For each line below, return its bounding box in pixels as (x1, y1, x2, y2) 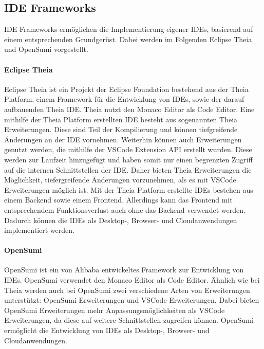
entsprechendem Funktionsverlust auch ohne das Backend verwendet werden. (4, 204, 246, 215)
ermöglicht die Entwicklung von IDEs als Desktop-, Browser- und (4, 325, 210, 336)
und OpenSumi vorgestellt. (4, 44, 88, 54)
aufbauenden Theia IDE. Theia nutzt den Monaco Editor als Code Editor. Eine (4, 103, 255, 114)
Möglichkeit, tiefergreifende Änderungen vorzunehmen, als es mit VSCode (4, 174, 236, 185)
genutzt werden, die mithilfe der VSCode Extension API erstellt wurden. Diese (4, 144, 252, 155)
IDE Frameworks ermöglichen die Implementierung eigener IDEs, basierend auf (4, 24, 253, 34)
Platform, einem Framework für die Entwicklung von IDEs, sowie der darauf (4, 94, 244, 104)
